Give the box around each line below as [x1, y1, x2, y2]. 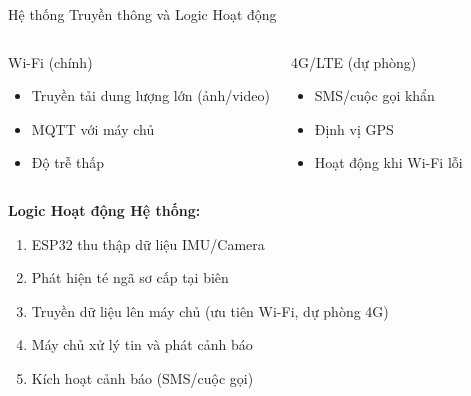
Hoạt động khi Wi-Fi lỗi [314, 152, 463, 173]
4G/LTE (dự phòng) [290, 51, 417, 72]
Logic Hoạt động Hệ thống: [8, 199, 201, 220]
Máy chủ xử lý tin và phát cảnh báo [31, 334, 253, 355]
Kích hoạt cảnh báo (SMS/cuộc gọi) [31, 367, 254, 388]
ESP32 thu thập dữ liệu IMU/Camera [31, 233, 265, 254]
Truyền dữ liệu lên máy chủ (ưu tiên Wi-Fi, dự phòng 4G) [31, 300, 389, 321]
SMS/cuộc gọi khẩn [314, 85, 435, 106]
